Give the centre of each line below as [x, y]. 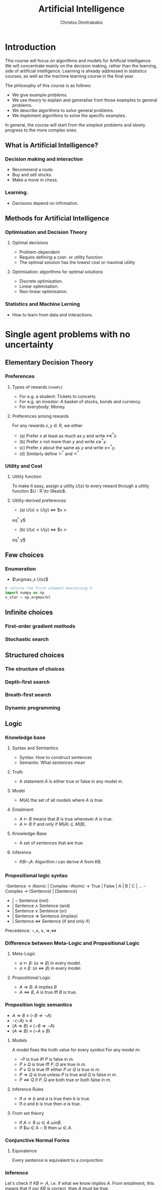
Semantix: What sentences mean [52, 762]
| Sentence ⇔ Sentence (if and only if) [51, 921]
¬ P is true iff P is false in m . [47, 1059]
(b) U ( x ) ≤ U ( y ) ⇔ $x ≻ [43, 529]
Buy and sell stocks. [32, 175]
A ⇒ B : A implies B [38, 987]
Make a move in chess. [35, 180]
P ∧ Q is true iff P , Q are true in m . [53, 1064]
